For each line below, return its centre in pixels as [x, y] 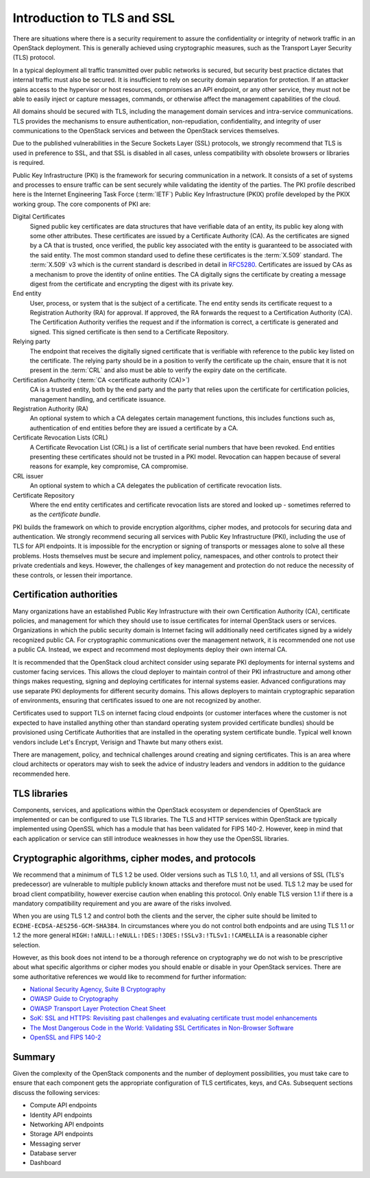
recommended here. [41, 774]
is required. [28, 163]
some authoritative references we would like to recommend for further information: [129, 977]
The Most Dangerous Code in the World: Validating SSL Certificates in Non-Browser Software [162, 1028]
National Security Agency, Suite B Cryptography [98, 989]
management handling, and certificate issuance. [98, 399]
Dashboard [46, 1163]
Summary [34, 1057]
